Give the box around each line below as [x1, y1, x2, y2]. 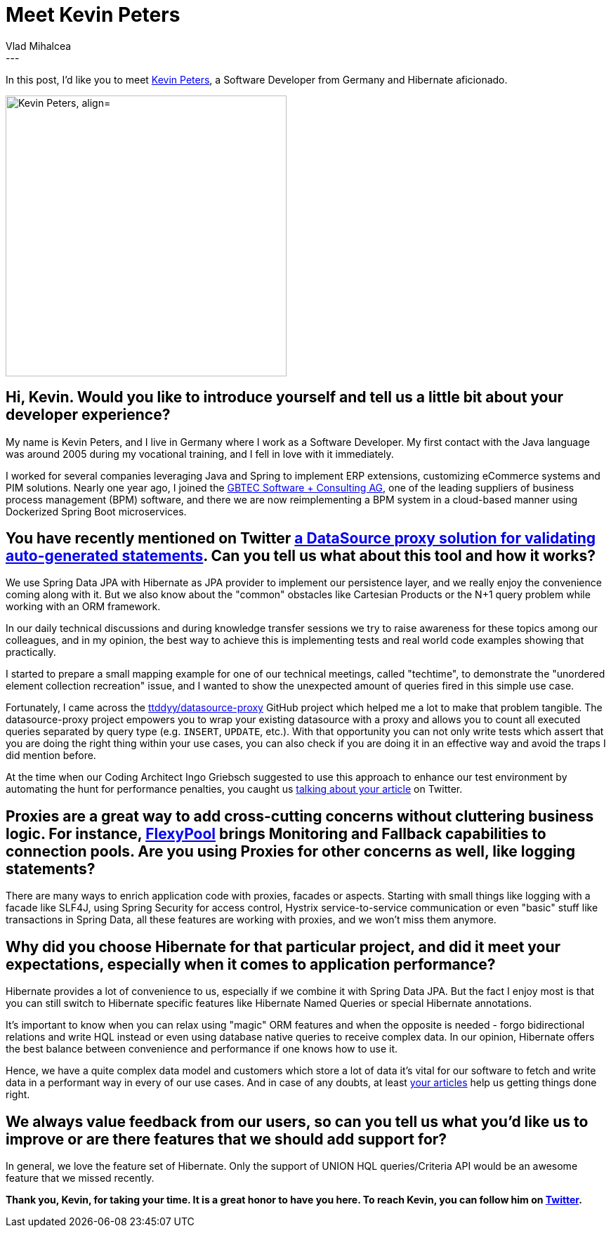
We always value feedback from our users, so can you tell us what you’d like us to [6, 1112, 589, 1130]
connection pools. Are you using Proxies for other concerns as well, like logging [6, 842, 575, 860]
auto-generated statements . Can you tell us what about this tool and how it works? [6, 547, 596, 565]
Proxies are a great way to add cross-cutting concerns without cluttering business [6, 807, 594, 825]
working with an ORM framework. [6, 600, 161, 613]
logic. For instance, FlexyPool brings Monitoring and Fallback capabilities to [6, 824, 546, 843]
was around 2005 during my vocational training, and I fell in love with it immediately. [6, 447, 394, 460]
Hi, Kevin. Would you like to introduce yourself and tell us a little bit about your [6, 388, 564, 407]
